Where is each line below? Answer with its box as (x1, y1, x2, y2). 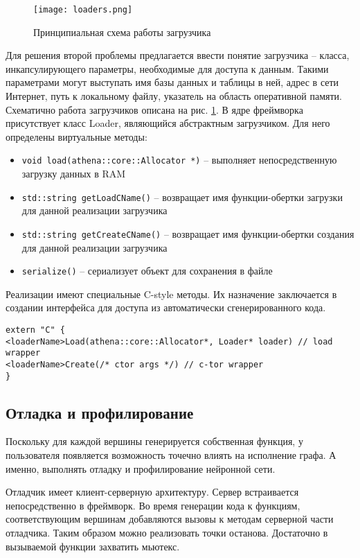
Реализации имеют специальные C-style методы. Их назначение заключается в (6, 286, 337, 301)
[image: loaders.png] (33, 5, 133, 15)
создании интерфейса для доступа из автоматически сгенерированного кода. (6, 300, 326, 315)
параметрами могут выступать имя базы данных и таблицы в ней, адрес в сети (6, 75, 339, 89)
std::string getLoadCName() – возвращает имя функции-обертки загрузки (21, 189, 343, 204)
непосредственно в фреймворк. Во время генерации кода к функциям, (6, 498, 300, 512)
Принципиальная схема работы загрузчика (33, 24, 211, 39)
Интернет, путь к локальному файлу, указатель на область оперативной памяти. (6, 89, 342, 103)
